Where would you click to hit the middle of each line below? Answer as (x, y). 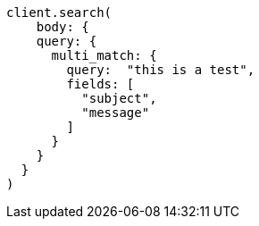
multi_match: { (104, 55)
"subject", (119, 98)
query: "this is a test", (161, 70)
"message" (116, 113)
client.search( (59, 13)
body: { (63, 27)
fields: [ (100, 84)
